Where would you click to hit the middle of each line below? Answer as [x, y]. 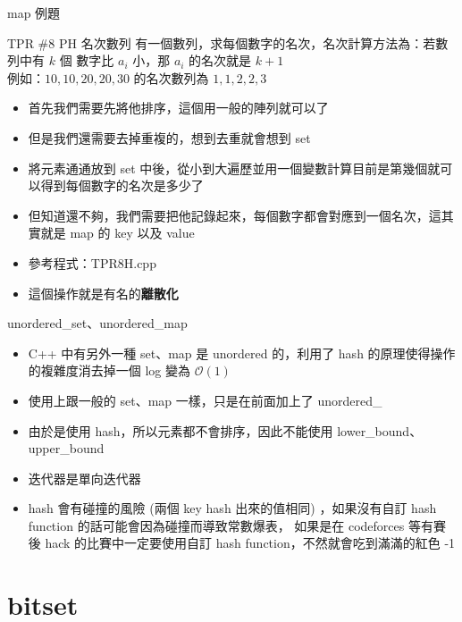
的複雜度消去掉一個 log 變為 [109, 370]
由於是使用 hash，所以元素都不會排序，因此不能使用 [181, 430]
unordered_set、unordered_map [97, 323]
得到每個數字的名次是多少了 [122, 185]
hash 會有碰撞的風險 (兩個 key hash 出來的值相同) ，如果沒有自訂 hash [232, 508]
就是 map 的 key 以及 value [118, 233]
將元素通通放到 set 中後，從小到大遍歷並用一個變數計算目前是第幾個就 [234, 168]
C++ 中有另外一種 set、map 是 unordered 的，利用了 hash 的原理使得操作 [242, 353]
